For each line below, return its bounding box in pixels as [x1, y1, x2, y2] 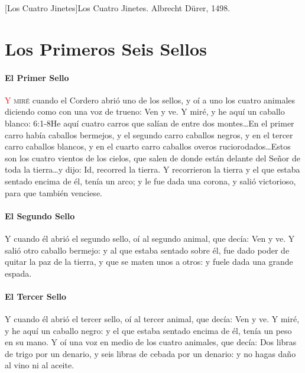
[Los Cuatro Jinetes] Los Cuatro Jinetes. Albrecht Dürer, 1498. [5, 2, 231, 14]
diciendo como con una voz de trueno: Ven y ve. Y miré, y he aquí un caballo [5, 105, 285, 118]
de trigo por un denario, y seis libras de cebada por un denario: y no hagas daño [5, 347, 296, 359]
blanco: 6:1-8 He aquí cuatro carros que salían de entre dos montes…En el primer [5, 116, 294, 129]
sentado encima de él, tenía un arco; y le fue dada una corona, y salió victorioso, [5, 174, 296, 187]
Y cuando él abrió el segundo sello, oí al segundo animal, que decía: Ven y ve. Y [5, 232, 295, 244]
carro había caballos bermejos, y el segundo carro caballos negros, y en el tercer [5, 128, 293, 141]
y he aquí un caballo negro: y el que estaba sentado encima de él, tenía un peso [5, 324, 292, 336]
